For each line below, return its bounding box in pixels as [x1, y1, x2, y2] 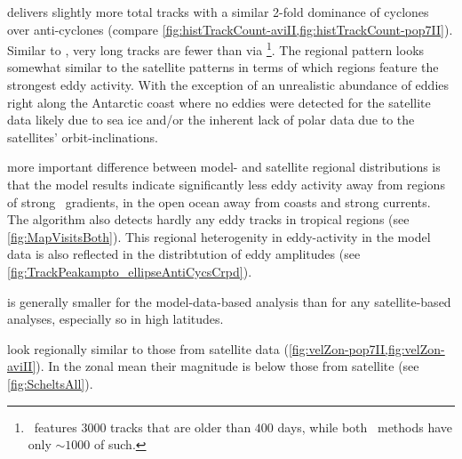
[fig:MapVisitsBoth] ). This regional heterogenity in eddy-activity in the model [7, 227, 431, 246]
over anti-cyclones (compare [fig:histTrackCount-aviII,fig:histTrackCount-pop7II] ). [7, 20, 453, 38]
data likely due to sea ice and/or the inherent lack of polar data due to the [7, 110, 415, 129]
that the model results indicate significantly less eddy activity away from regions [7, 175, 445, 193]
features [34, 417, 77, 436]
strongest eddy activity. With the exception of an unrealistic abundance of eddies [7, 76, 450, 94]
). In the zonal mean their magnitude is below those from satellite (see [36, 357, 419, 375]
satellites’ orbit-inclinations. [7, 127, 158, 146]
